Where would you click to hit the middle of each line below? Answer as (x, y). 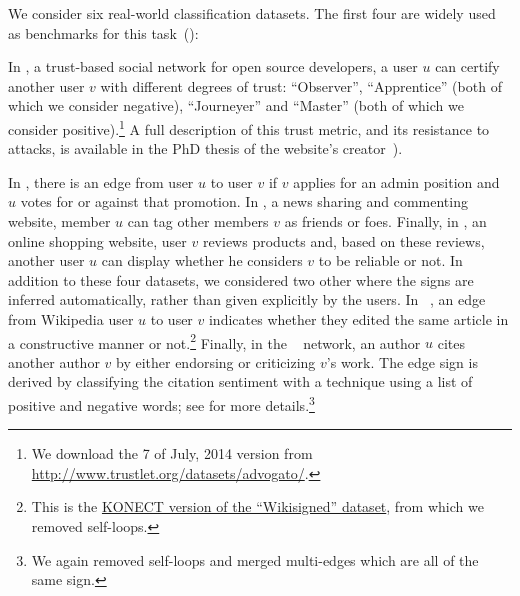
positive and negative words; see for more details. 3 (161, 403)
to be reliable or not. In (390, 260)
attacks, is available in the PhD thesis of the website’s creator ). (205, 148)
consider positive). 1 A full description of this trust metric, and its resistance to (249, 127)
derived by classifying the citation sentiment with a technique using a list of (240, 381)
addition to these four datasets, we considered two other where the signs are (241, 279)
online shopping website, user (97, 240)
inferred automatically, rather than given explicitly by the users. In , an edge (247, 299)
